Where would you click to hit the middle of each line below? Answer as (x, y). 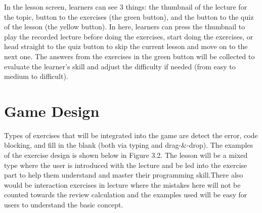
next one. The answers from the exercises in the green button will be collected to (129, 56)
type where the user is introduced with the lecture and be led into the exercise (126, 165)
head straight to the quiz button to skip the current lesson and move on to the (126, 46)
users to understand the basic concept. (64, 205)
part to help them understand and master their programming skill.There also (124, 175)
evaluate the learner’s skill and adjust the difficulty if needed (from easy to (120, 66)
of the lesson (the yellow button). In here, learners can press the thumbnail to (125, 27)
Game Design (52, 111)
